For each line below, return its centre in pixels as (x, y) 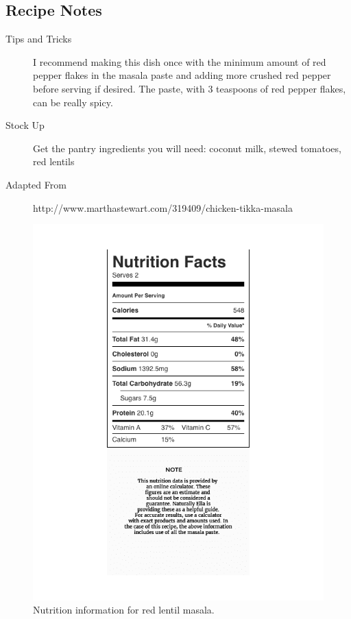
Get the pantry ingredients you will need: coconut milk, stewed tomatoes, (187, 148)
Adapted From (36, 184)
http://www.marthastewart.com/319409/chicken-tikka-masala (163, 207)
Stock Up (25, 125)
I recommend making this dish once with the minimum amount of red (180, 61)
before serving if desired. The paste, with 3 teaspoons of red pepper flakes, (190, 88)
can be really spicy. (73, 102)
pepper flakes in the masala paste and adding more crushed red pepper (182, 75)
